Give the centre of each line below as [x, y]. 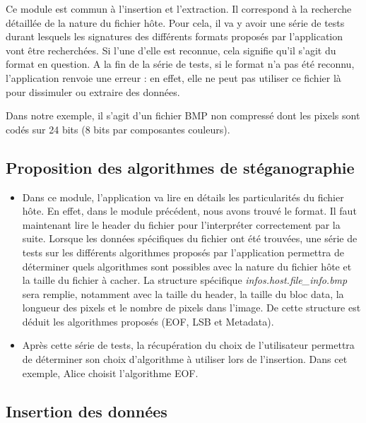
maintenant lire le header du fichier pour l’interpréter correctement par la [181, 224]
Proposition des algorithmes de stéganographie [180, 167]
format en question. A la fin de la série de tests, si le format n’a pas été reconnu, [180, 64]
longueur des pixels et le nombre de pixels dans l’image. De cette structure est [191, 308]
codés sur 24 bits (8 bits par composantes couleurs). [118, 129]
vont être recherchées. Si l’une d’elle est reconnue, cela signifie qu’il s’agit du [171, 50]
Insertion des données [87, 411]
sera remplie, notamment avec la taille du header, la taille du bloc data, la [183, 293]
